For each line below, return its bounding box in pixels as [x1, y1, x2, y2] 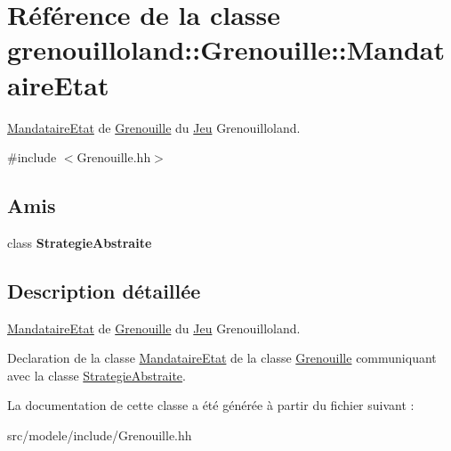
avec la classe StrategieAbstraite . [7, 365, 186, 384]
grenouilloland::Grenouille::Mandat [7, 31, 445, 68]
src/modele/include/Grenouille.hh [7, 426, 192, 445]
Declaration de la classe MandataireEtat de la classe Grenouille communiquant [7, 348, 437, 367]
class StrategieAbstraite [7, 233, 152, 251]
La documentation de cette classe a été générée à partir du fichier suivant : [7, 396, 415, 414]
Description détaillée [7, 276, 201, 304]
